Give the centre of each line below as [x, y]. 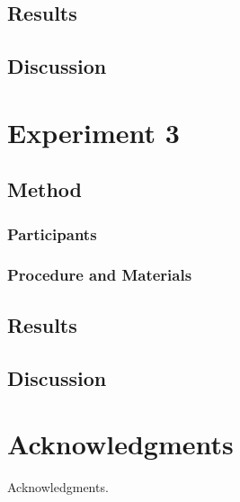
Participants [52, 233]
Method [44, 189]
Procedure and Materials [100, 275]
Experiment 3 [93, 132]
